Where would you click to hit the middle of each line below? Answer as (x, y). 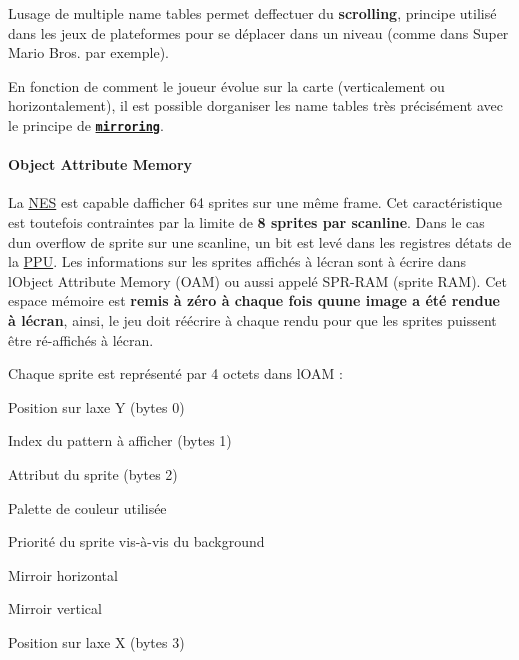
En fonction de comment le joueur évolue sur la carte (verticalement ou (226, 85)
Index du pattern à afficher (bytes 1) (120, 440)
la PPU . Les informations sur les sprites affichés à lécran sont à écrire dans (237, 261)
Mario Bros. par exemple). (88, 52)
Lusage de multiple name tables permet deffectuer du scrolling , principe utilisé (252, 13)
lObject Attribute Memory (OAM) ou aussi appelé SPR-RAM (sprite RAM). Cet (257, 280)
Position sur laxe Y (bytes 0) (96, 406)
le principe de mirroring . (86, 124)
